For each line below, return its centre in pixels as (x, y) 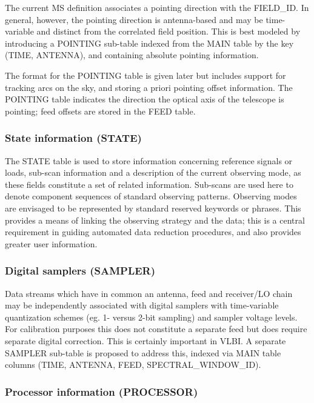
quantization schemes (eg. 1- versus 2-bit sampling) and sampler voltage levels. (151, 317)
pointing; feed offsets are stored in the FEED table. (100, 111)
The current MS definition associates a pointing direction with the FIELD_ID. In (157, 7)
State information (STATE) (73, 138)
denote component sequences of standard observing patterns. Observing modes (151, 196)
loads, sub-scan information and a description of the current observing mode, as (153, 172)
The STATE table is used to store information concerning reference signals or (149, 160)
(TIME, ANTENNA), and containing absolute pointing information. (132, 55)
